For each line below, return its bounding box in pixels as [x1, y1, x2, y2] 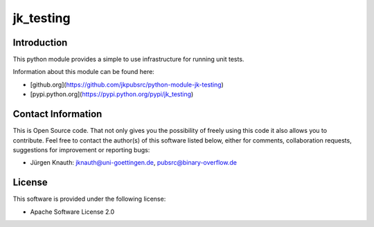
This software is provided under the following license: [12, 194, 166, 203]
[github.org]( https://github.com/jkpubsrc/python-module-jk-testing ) [30, 80, 224, 89]
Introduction [12, 37, 68, 48]
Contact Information [12, 108, 103, 120]
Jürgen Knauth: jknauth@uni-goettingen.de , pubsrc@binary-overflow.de [30, 158, 237, 167]
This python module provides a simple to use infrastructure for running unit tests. [12, 55, 244, 64]
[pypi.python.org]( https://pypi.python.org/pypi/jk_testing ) [30, 90, 194, 98]
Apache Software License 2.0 [30, 208, 115, 216]
